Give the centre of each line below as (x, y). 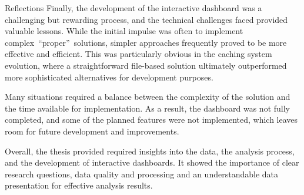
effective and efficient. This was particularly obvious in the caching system (138, 54)
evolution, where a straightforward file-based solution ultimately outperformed (146, 65)
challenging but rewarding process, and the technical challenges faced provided (146, 19)
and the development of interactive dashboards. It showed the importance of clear (152, 162)
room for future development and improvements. (92, 131)
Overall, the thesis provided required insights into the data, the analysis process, (150, 151)
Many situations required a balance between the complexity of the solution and (148, 97)
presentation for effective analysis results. (79, 185)
